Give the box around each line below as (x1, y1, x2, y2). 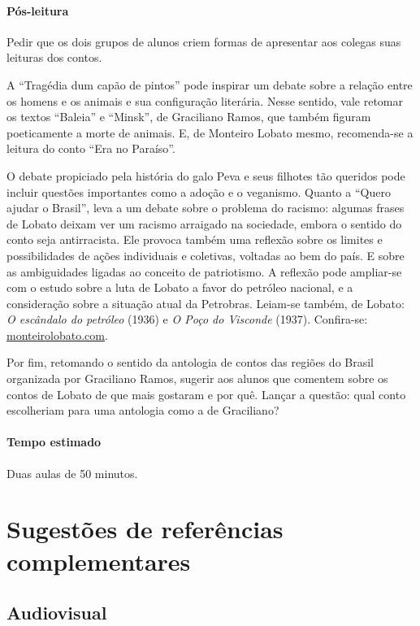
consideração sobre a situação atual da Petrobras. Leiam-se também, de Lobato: (6, 294, 405, 311)
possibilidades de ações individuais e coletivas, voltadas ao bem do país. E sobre (6, 246, 405, 263)
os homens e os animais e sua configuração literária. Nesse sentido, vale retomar (6, 92, 404, 109)
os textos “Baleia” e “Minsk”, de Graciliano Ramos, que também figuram (6, 108, 371, 125)
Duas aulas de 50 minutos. (6, 464, 138, 481)
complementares (6, 544, 191, 577)
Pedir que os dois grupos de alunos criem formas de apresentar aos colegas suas (6, 33, 401, 50)
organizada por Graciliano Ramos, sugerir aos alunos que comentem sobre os (6, 370, 388, 387)
